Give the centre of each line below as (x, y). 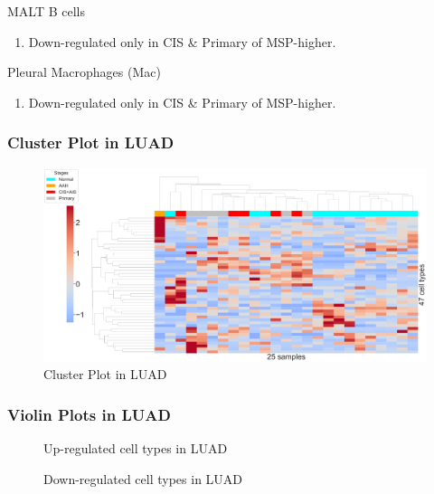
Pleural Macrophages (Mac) (84, 72)
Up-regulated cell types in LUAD (136, 448)
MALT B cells (47, 11)
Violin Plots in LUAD (89, 414)
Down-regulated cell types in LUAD (143, 478)
